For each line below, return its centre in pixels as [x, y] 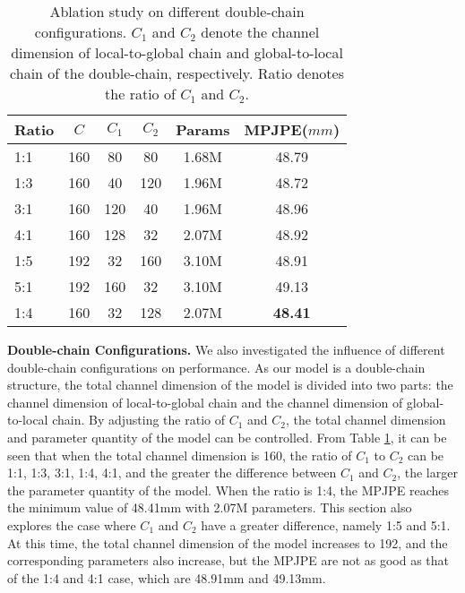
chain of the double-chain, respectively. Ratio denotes [177, 73]
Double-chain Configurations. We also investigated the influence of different [226, 349]
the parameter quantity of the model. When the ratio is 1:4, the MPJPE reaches [228, 490]
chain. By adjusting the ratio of [138, 420]
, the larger [427, 473]
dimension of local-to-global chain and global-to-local [177, 52]
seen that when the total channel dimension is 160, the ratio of [180, 455]
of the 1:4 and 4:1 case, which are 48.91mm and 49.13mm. [167, 577]
